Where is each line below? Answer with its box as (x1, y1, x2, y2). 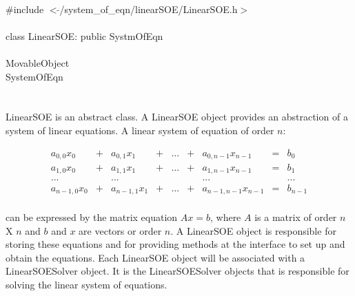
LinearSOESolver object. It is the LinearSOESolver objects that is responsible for (6, 264, 349, 278)
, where (210, 210, 241, 224)
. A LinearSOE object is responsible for (170, 223, 336, 237)
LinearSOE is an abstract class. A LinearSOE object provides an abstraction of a (6, 109, 348, 124)
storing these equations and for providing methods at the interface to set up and (6, 237, 345, 251)
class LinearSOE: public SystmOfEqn (6, 28, 163, 43)
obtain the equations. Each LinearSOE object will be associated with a (6, 250, 305, 264)
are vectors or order (79, 223, 162, 237)
